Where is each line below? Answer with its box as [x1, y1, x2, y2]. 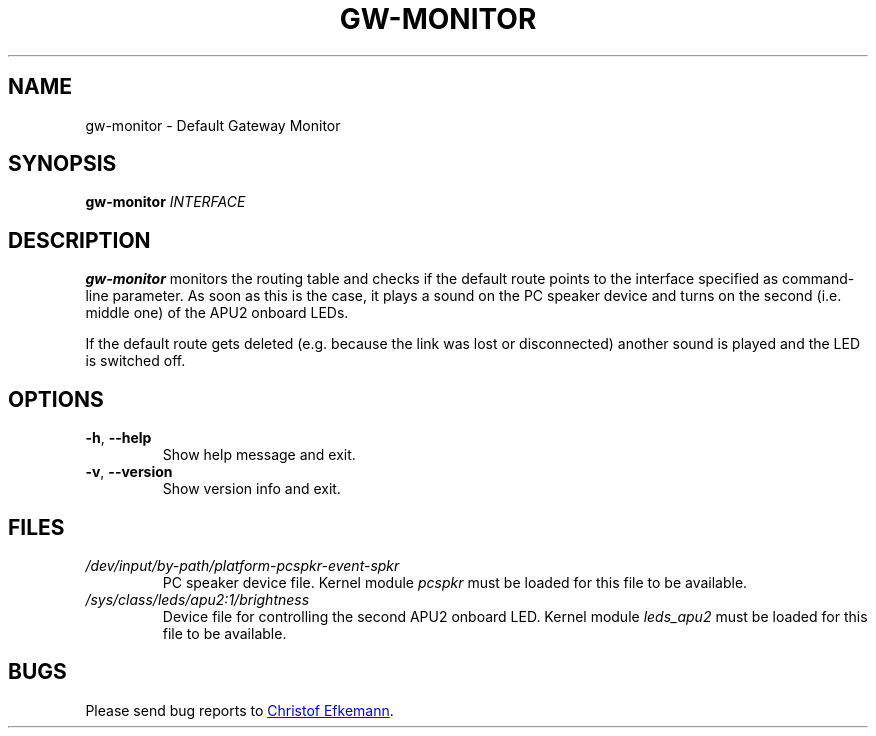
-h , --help [85, 429, 152, 447]
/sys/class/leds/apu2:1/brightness [85, 590, 310, 608]
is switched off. [85, 352, 186, 370]
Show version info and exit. [162, 480, 341, 498]
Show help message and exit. [162, 446, 356, 464]
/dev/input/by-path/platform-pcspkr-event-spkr [85, 556, 400, 574]
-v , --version [85, 463, 173, 481]
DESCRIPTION [8, 227, 151, 253]
